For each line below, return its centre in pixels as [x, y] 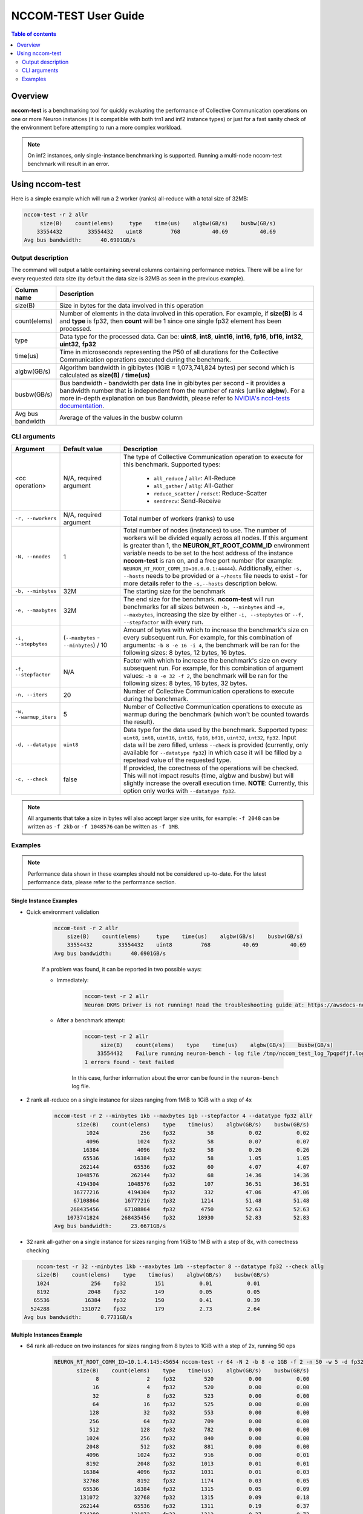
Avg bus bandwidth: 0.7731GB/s [78, 1317]
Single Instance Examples [44, 901]
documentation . [82, 406]
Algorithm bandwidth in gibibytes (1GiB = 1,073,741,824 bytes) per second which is [177, 368]
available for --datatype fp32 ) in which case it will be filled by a [213, 752]
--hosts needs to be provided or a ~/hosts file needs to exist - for [215, 575]
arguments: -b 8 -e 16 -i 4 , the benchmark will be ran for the [211, 645]
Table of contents [34, 34]
